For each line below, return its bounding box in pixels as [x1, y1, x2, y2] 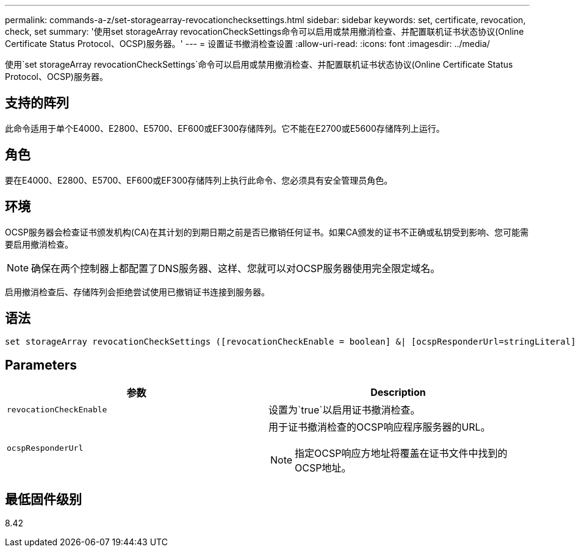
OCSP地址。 [295, 462, 351, 475]
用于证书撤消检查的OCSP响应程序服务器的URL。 [268, 421, 491, 434]
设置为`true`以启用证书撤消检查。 [268, 404, 420, 417]
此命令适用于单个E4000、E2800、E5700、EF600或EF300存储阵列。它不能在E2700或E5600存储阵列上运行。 [5, 123, 445, 134]
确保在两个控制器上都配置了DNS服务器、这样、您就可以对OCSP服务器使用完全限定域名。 [31, 262, 441, 274]
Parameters [5, 357, 77, 373]
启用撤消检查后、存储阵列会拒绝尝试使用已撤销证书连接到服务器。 [5, 286, 270, 297]
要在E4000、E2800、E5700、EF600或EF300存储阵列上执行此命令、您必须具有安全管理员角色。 [5, 174, 393, 185]
